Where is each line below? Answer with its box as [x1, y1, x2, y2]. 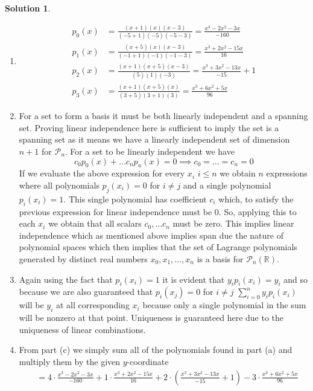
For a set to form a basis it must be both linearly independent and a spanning [19, 109, 308, 122]
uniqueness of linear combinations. [19, 323, 146, 335]
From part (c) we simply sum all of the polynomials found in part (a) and [19, 343, 292, 356]
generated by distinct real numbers [19, 252, 148, 265]
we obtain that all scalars [48, 217, 142, 230]
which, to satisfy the [218, 192, 294, 205]
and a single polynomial [183, 178, 271, 191]
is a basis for [197, 252, 244, 265]
